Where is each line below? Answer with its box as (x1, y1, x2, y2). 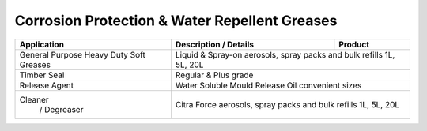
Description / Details (175, 39, 255, 50)
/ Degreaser (39, 103, 84, 114)
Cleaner (19, 94, 49, 105)
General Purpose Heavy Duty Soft (19, 49, 145, 60)
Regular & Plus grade (175, 69, 254, 80)
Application (19, 39, 65, 50)
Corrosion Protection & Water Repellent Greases (14, 12, 338, 29)
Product (338, 39, 369, 50)
